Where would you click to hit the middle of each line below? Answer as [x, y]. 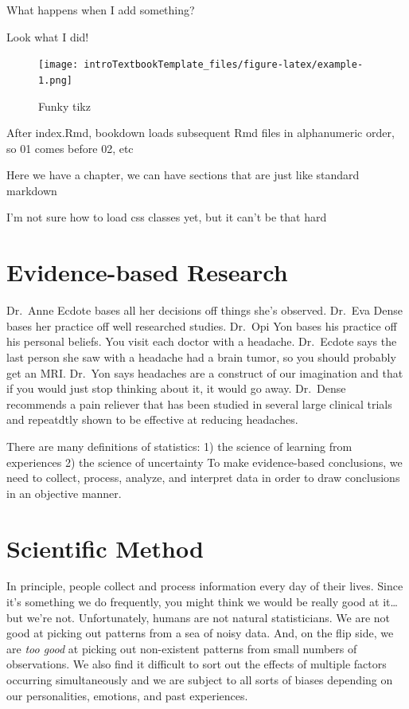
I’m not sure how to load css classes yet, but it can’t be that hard [167, 217]
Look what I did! [48, 36]
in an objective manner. [64, 493]
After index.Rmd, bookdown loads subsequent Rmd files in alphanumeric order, [201, 133]
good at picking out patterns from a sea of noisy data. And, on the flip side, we [200, 633]
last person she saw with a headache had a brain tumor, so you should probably [201, 356]
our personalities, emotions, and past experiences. [127, 695]
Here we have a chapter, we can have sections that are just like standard [183, 175]
